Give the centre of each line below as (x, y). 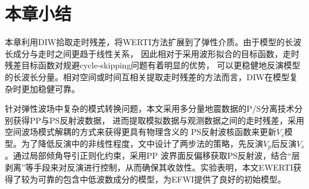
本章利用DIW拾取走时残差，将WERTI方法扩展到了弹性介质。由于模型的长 (149, 42)
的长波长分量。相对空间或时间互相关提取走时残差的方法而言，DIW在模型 (147, 76)
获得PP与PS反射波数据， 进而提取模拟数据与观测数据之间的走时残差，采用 (159, 120)
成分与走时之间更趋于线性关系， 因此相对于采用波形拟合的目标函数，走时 (156, 53)
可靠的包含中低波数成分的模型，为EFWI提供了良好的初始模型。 (162, 179)
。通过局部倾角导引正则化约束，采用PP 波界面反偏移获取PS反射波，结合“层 (152, 155)
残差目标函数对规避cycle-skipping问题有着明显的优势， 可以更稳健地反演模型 (153, 65)
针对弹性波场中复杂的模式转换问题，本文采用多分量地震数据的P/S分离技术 (150, 108)
